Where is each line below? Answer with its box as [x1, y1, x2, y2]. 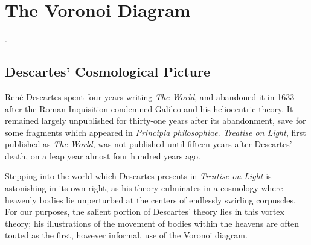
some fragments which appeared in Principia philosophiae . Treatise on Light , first [5, 126, 306, 138]
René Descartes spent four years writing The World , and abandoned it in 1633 [5, 90, 295, 103]
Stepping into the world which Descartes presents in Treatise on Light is [5, 170, 272, 182]
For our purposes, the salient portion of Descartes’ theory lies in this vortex [5, 205, 284, 218]
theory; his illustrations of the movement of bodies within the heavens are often [5, 217, 300, 229]
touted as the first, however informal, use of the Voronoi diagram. [5, 229, 248, 241]
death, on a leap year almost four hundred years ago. [5, 149, 200, 162]
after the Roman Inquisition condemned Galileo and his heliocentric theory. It [5, 102, 293, 115]
